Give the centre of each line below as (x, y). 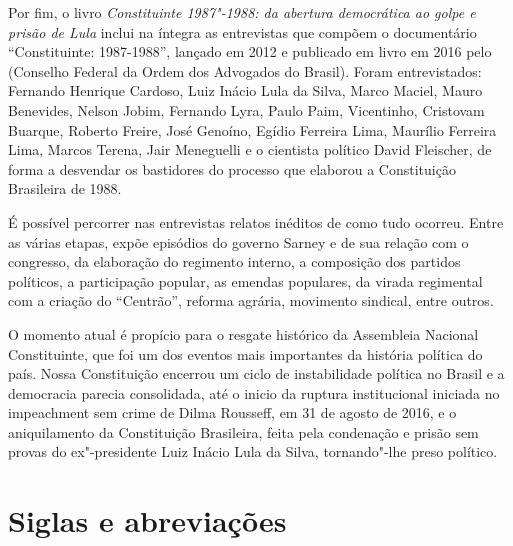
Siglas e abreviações (147, 520)
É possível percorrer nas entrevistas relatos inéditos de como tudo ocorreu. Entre (256, 221)
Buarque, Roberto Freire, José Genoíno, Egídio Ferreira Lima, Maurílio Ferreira (252, 129)
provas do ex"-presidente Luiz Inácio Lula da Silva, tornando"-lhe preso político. (253, 451)
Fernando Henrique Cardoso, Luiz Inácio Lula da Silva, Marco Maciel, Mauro (245, 90)
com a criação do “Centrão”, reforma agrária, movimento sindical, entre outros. (251, 300)
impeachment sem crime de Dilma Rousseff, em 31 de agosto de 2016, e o (232, 412)
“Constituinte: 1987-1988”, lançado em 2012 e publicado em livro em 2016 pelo (250, 51)
